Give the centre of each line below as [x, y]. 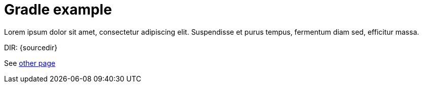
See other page [30, 63]
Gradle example [58, 10]
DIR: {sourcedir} [31, 47]
